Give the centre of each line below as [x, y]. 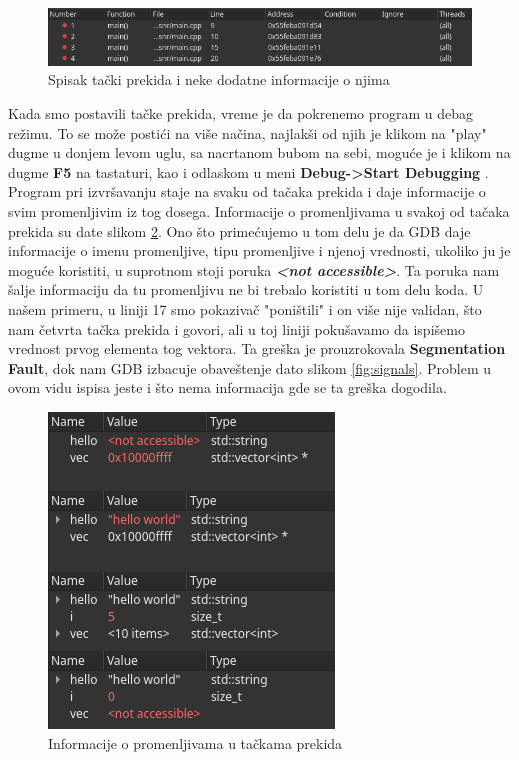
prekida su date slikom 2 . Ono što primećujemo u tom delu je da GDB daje [239, 230]
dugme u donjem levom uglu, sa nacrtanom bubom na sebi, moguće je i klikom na [259, 152]
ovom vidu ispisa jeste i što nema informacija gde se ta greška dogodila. [227, 387]
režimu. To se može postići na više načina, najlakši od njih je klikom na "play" [247, 132]
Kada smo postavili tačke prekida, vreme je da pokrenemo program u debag [241, 113]
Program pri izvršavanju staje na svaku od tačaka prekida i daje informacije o [247, 191]
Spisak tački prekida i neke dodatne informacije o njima [219, 79]
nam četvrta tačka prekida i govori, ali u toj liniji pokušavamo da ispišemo [236, 328]
